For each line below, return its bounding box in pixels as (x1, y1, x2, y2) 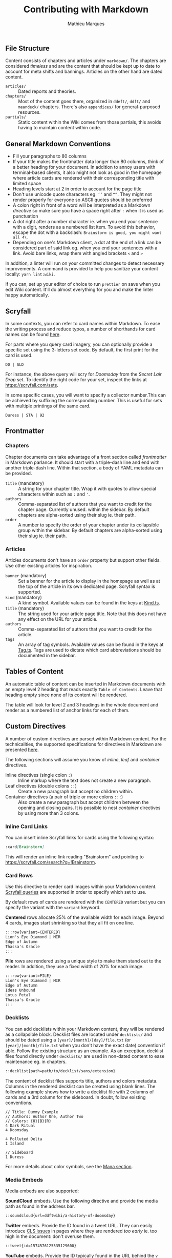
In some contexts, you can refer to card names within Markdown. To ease (5, 320, 160, 326)
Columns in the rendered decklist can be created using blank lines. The (5, 1083, 156, 1089)
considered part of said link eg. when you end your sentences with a (12, 245, 158, 251)
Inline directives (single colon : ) (5, 772, 73, 778)
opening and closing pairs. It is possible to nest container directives (18, 804, 161, 811)
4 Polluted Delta (5, 1136, 42, 1142)
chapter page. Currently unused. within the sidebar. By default (18, 506, 149, 513)
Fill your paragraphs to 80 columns (12, 153, 87, 160)
